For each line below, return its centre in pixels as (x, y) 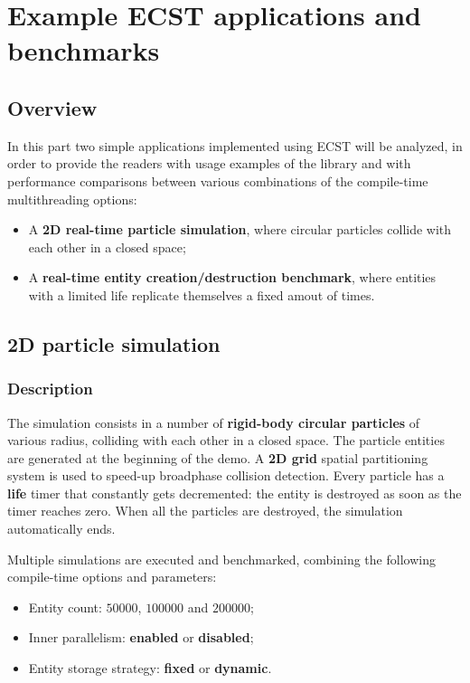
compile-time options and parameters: (112, 577)
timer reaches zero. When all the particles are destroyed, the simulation (205, 511)
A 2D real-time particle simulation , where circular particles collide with (240, 229)
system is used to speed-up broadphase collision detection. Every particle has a (226, 475)
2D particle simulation (114, 343)
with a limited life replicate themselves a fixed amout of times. (202, 294)
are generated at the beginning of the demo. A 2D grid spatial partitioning (218, 457)
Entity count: (65, 607)
